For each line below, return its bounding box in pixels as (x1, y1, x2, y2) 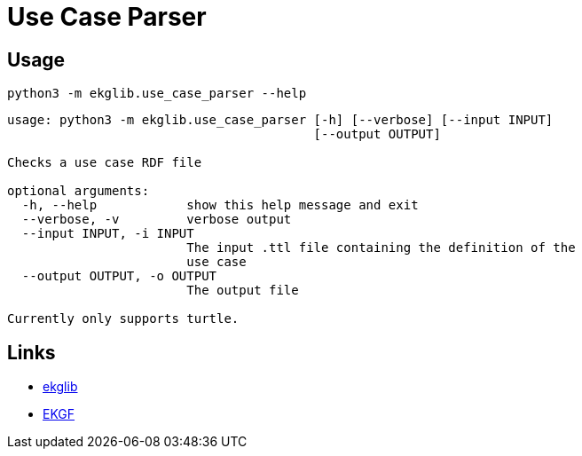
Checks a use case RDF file (7, 155, 202, 170)
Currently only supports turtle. (7, 311, 240, 326)
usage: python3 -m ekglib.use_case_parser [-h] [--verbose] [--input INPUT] (7, 113, 554, 128)
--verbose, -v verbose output (21, 212, 292, 227)
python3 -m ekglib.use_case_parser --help (7, 86, 307, 101)
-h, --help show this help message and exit (21, 198, 419, 213)
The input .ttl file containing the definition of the (186, 240, 576, 256)
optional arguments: (7, 184, 150, 199)
